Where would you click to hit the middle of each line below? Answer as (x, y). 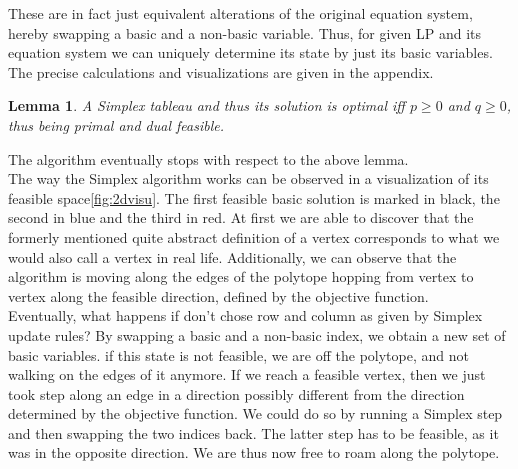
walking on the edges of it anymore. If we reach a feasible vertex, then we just (247, 374)
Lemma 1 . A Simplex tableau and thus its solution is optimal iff (206, 105)
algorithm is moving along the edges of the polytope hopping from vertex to (241, 276)
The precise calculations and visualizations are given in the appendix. (221, 71)
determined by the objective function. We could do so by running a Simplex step (255, 413)
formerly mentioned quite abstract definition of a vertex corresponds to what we (254, 236)
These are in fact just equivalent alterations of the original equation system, (240, 13)
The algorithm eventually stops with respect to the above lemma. (208, 158)
